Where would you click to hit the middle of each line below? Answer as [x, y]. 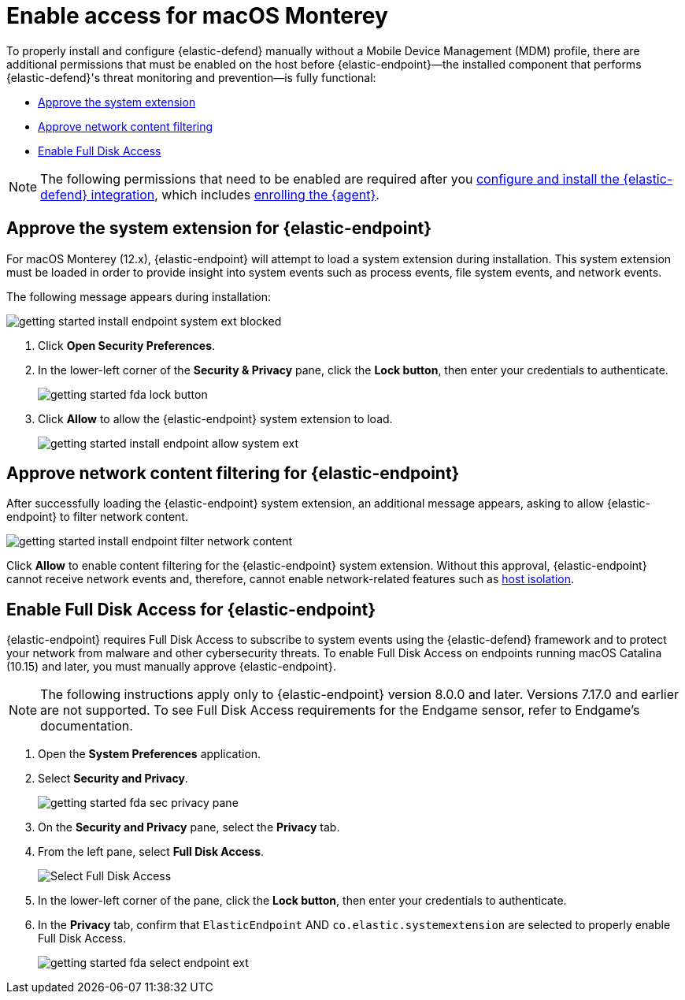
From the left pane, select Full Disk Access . [151, 852]
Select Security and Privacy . [113, 779]
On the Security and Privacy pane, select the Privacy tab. [189, 827]
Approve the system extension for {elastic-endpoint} [219, 229]
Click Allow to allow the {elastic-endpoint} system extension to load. [215, 418]
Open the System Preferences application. [150, 754]
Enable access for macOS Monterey [197, 16]
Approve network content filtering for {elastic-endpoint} [233, 474]
